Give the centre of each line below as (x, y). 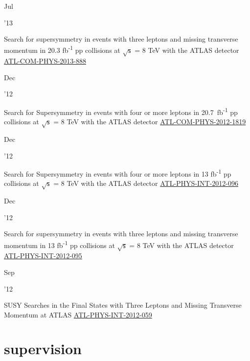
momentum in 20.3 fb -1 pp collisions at (62, 49)
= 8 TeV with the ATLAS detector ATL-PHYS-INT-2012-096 (146, 183)
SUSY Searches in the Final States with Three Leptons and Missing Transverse (123, 305)
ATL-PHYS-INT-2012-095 (43, 256)
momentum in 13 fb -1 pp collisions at (59, 244)
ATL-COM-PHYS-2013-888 (45, 61)
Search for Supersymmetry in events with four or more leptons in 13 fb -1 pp (118, 173)
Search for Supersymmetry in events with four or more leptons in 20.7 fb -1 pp (121, 111)
